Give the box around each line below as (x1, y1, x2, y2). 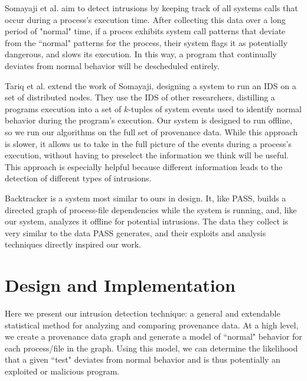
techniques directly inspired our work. (5, 238, 141, 250)
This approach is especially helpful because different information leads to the (5, 160, 283, 172)
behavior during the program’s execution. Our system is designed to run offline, (5, 114, 293, 126)
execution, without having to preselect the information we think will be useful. (5, 149, 289, 161)
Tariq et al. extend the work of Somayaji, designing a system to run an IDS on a (5, 79, 296, 92)
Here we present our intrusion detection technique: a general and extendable (5, 307, 280, 319)
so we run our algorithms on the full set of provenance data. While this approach (5, 125, 298, 138)
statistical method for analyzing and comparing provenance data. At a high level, (5, 318, 299, 331)
